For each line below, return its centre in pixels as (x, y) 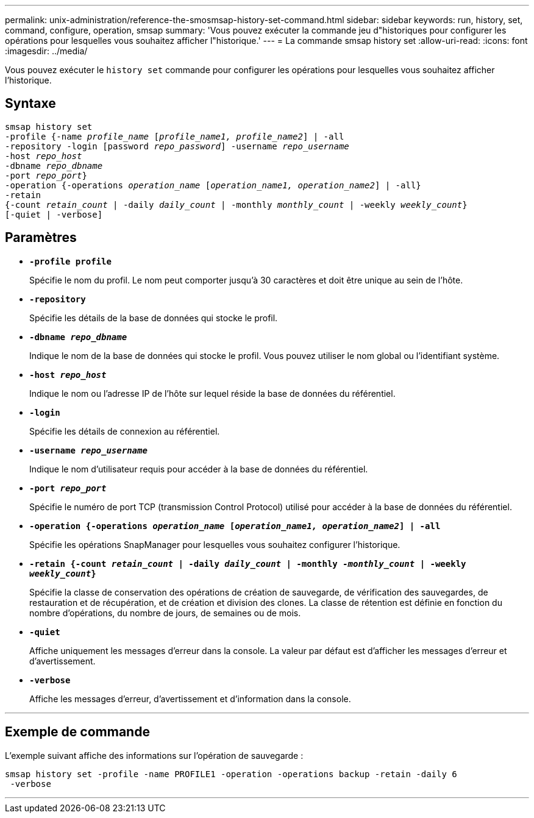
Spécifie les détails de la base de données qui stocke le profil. (154, 318)
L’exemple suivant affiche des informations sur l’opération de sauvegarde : (154, 755)
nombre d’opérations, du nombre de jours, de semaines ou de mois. (165, 613)
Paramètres (41, 238)
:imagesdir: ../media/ (46, 51)
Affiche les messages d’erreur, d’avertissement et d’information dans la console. (190, 699)
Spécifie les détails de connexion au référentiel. (125, 431)
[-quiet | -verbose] (54, 214)
